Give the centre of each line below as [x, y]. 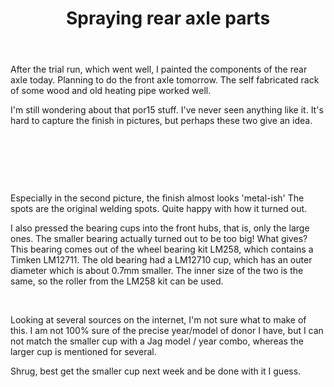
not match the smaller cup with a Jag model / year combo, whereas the [157, 341]
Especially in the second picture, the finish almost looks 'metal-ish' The [157, 198]
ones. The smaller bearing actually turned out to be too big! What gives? [159, 239]
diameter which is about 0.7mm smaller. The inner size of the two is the [157, 271]
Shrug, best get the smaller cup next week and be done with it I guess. [156, 371]
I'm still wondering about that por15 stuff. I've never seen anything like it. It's [167, 110]
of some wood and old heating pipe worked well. [111, 91]
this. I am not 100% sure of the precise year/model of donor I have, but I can [167, 331]
